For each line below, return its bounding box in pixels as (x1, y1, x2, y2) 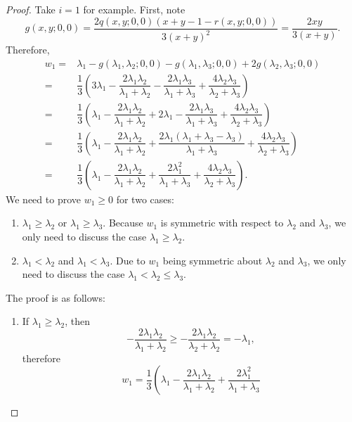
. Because (103, 215, 143, 230)
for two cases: (116, 191, 174, 206)
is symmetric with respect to (160, 215, 284, 230)
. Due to (110, 252, 145, 267)
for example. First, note (83, 2, 185, 16)
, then (65, 314, 90, 328)
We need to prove (6, 191, 81, 206)
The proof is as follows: (6, 290, 105, 305)
